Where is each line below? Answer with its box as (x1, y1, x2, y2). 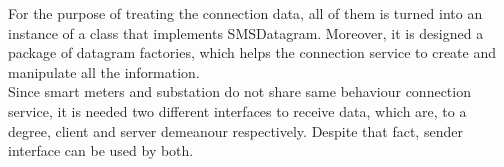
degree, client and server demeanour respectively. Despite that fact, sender (8, 120, 463, 141)
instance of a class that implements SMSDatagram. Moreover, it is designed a (8, 22, 484, 43)
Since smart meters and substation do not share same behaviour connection (8, 81, 471, 102)
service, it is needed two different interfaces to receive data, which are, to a (8, 100, 467, 121)
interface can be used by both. (8, 140, 194, 161)
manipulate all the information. (8, 61, 200, 82)
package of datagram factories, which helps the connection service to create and (8, 42, 497, 63)
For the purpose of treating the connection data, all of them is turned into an (8, 3, 483, 23)
